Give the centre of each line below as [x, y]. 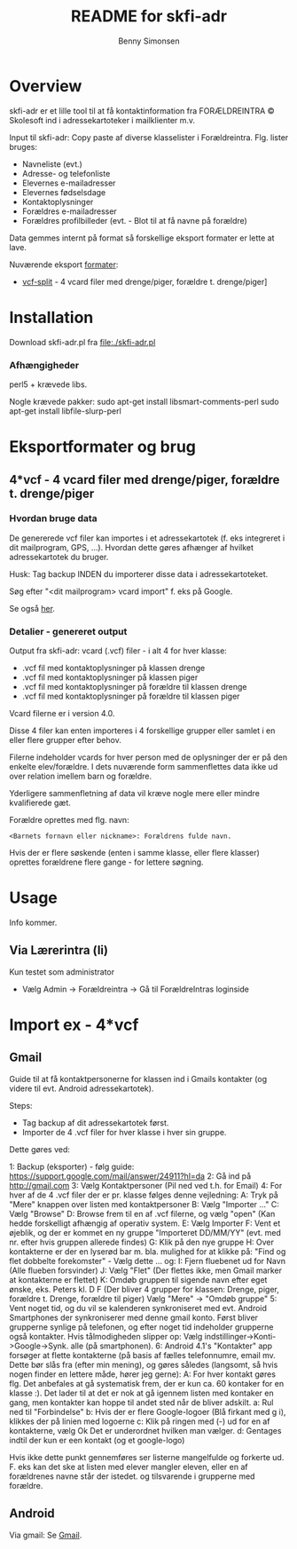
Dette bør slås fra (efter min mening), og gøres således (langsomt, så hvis [144, 1364]
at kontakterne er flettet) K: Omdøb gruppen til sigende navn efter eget [138, 1279]
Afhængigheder [44, 365]
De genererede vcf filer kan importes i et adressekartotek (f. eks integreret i [147, 538]
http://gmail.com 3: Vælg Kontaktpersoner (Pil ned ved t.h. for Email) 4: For [146, 1185]
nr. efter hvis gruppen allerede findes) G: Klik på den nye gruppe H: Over [142, 1242]
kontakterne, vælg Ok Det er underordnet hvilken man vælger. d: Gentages [145, 1430]
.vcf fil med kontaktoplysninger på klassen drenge [113, 668]
